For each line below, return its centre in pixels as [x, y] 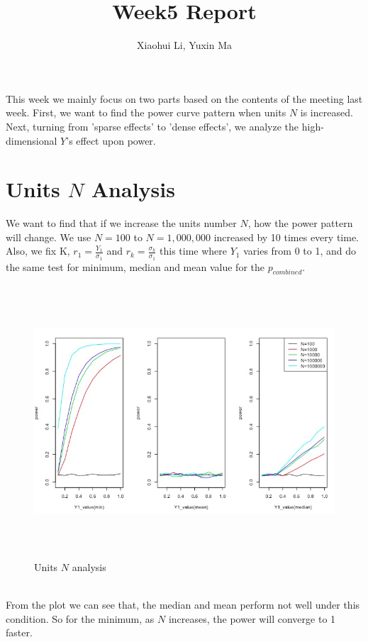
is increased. [327, 112]
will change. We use [49, 237]
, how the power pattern [300, 223]
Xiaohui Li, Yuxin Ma [184, 45]
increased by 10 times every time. [286, 237]
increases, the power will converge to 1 [252, 618]
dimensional [32, 140]
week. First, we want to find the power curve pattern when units [146, 112]
